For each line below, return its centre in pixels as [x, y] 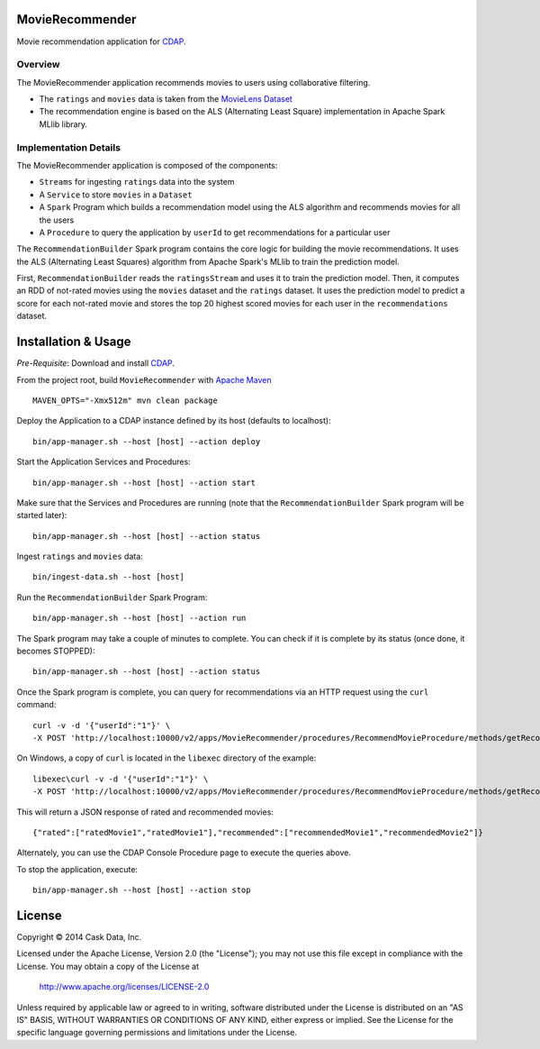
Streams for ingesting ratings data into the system [137, 182]
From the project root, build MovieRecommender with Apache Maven [144, 379]
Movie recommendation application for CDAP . [101, 41]
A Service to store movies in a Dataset [116, 195]
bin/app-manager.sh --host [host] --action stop [142, 890]
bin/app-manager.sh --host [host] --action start [144, 483]
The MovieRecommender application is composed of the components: [147, 165]
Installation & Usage [74, 342]
